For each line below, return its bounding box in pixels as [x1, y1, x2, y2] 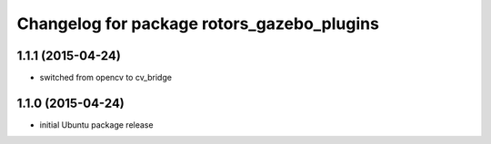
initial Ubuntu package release [39, 119, 154, 130]
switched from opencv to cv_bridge [39, 72, 173, 83]
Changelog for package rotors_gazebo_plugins [16, 14, 379, 34]
